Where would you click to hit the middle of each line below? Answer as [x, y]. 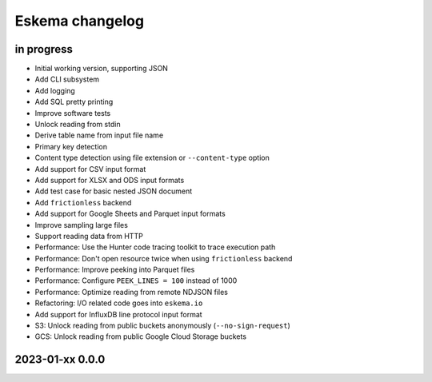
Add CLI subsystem [67, 79]
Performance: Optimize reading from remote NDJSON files [131, 292]
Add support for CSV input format [90, 169]
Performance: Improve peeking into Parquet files [115, 270]
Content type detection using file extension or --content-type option [152, 158]
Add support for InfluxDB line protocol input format [119, 314]
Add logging [55, 90]
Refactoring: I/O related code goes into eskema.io [119, 303]
